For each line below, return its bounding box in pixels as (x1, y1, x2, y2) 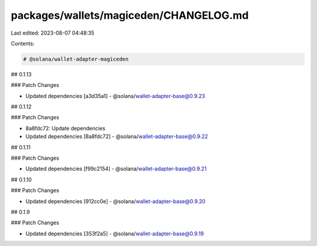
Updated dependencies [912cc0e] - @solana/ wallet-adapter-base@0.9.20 (25, 197, 205, 205)
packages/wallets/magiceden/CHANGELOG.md (11, 9, 249, 22)
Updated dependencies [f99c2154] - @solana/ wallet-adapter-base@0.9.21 (25, 165, 207, 173)
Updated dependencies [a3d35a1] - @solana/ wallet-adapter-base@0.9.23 (25, 92, 205, 99)
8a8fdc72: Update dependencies (25, 124, 106, 132)
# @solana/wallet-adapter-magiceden (23, 56, 129, 62)
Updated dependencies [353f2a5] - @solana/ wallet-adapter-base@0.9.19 (25, 230, 204, 237)
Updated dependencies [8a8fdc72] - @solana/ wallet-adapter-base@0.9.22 (25, 133, 208, 140)
